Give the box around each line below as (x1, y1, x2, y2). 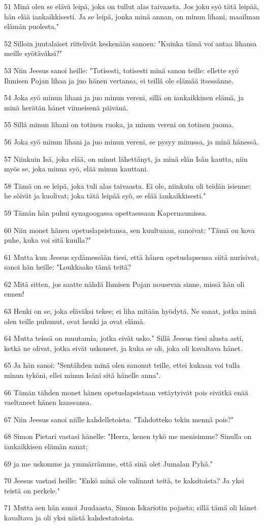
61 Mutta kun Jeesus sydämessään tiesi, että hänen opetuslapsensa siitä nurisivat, (4, 251, 259, 262)
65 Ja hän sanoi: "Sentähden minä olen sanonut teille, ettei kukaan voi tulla (4, 360, 240, 370)
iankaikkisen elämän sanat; (4, 441, 88, 451)
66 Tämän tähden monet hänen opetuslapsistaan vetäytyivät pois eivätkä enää (4, 387, 249, 397)
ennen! (4, 288, 24, 299)
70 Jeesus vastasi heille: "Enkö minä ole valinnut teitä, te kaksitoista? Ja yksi (4, 475, 244, 486)
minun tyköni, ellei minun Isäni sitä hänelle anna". (4, 370, 161, 381)
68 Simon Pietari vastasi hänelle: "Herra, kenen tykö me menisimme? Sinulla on (4, 431, 252, 442)
